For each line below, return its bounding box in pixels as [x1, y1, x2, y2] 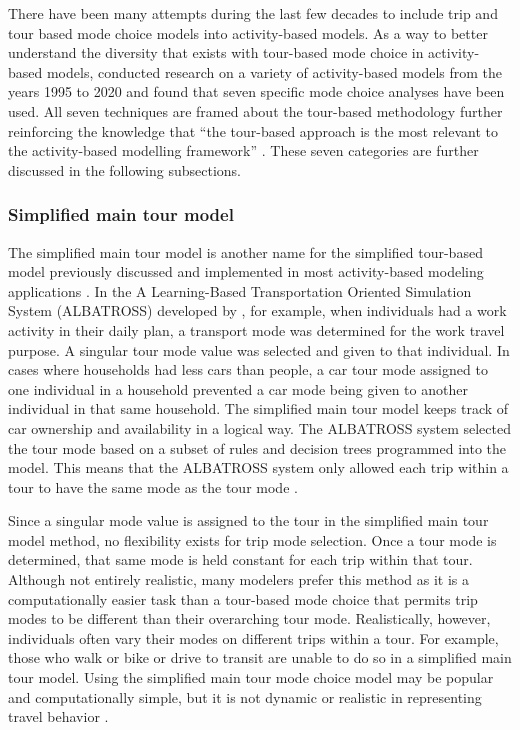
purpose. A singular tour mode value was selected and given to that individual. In [8, 339, 510, 360]
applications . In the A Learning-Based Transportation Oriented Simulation [8, 280, 472, 301]
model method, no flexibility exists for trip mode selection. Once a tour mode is [8, 529, 497, 550]
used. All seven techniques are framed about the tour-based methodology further [8, 100, 503, 121]
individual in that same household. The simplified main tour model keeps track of [8, 398, 509, 419]
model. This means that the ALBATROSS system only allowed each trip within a [8, 457, 509, 478]
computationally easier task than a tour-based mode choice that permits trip [8, 588, 478, 609]
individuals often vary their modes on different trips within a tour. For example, [8, 627, 499, 648]
